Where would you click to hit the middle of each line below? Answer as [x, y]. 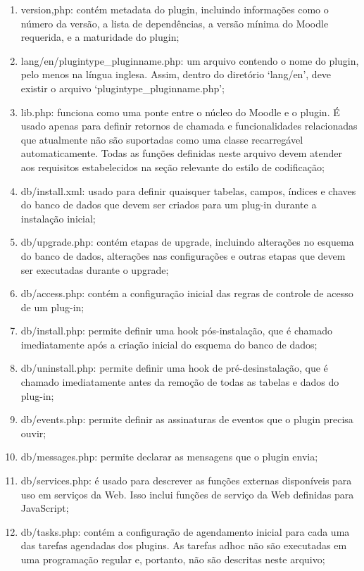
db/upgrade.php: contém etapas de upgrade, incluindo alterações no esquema [187, 242]
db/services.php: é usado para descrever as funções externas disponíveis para [186, 481]
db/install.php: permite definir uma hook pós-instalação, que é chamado [176, 331]
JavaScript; [45, 508]
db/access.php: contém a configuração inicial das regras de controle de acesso [187, 293]
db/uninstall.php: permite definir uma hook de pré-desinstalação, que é [174, 368]
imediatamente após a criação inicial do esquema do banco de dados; [169, 344]
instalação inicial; [58, 218]
